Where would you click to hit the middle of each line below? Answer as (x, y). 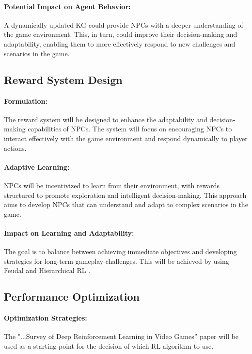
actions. (15, 148)
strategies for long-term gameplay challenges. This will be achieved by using (117, 261)
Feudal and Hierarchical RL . (47, 270)
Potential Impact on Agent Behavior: (67, 6)
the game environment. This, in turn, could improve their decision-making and (121, 34)
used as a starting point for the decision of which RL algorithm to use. (109, 346)
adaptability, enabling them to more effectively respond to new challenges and (120, 43)
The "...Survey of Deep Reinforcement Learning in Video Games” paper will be (121, 336)
